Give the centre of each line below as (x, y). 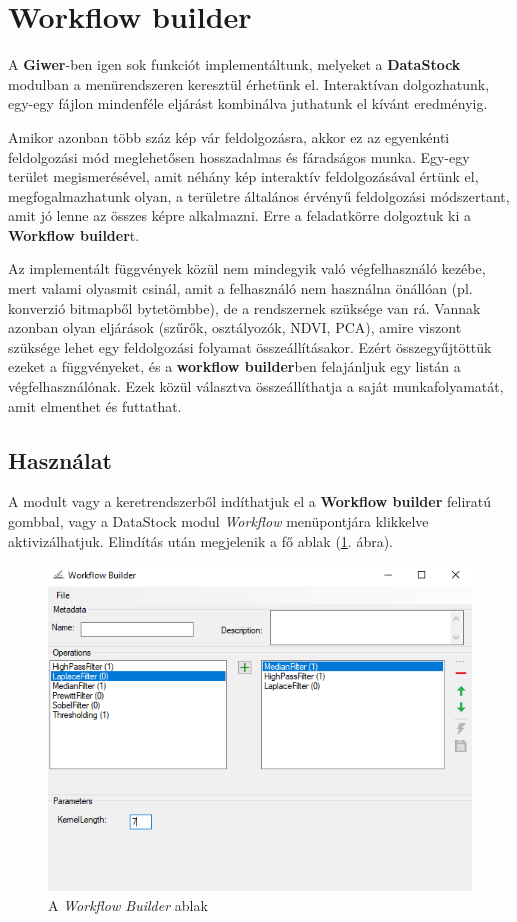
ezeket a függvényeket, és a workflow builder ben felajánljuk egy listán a (234, 366)
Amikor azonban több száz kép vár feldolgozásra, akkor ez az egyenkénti (229, 136)
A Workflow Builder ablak (128, 904)
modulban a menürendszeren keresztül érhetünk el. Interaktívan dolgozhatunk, (249, 83)
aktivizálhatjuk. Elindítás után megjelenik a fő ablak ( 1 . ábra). (201, 540)
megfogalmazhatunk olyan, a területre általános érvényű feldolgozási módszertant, (259, 195)
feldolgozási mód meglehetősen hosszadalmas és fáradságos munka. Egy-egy (239, 156)
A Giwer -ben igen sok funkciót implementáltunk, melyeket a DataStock (234, 64)
